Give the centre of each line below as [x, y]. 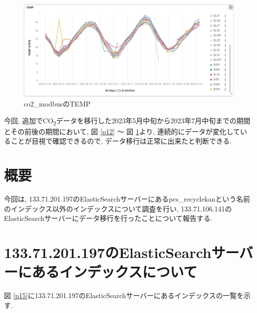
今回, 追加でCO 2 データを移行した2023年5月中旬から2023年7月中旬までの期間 [127, 121]
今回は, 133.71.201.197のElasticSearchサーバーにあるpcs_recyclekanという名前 [127, 199]
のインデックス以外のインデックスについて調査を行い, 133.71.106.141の [118, 208]
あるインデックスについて [115, 272]
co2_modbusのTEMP [57, 104]
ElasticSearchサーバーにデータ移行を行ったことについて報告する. [108, 218]
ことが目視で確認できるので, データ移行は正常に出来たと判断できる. [121, 141]
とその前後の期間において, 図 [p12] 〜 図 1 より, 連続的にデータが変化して [122, 131]
